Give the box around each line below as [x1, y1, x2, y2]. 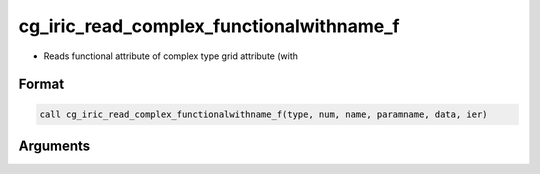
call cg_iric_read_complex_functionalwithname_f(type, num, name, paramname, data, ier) [39, 108, 489, 120]
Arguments [18, 137, 91, 154]
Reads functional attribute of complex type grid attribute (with [43, 50, 299, 62]
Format [18, 76, 65, 93]
